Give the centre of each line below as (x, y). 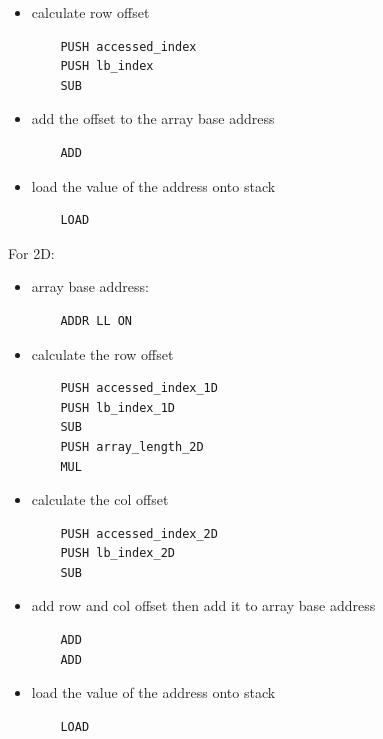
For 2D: (31, 252)
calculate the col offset (100, 499)
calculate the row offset (102, 353)
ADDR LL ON (96, 320)
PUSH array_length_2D (132, 446)
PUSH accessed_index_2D (139, 533)
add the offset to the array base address (153, 118)
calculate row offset (90, 12)
